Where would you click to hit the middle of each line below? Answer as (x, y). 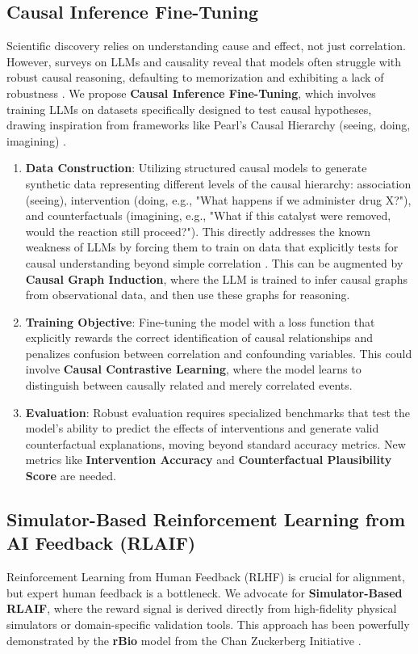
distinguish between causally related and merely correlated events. (189, 385)
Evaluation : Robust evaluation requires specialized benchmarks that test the (218, 412)
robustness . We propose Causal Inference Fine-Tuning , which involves (191, 93)
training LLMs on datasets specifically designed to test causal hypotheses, (189, 109)
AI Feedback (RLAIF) (101, 543)
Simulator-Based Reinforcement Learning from (206, 519)
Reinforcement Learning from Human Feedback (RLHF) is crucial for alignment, (206, 577)
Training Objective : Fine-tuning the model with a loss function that (200, 321)
